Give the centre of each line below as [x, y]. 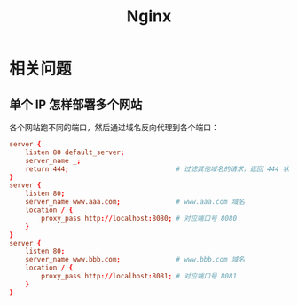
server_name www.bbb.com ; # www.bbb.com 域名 [135, 260]
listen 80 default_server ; [75, 152]
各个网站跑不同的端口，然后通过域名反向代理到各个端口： [114, 127]
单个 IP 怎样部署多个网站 [76, 104]
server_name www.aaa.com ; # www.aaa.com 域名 [135, 202]
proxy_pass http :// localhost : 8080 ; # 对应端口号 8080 [139, 218]
